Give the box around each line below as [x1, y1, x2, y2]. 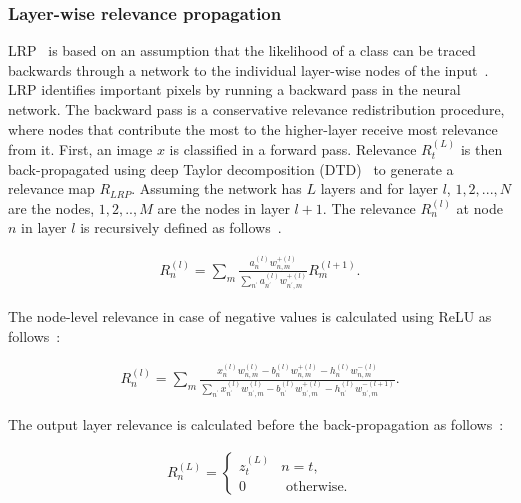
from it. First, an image [8, 139, 153, 159]
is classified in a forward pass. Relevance [169, 139, 417, 159]
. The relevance [322, 197, 416, 218]
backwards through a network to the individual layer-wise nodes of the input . [8, 59, 489, 80]
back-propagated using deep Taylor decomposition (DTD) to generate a [8, 158, 454, 179]
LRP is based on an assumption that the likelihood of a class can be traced [8, 40, 476, 61]
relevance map [8, 178, 95, 199]
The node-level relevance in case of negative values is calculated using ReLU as [8, 306, 492, 326]
